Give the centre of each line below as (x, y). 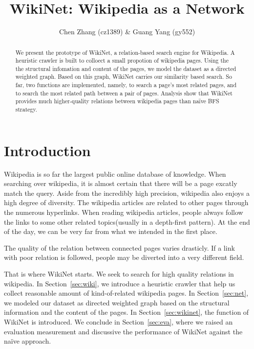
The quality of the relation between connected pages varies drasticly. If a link (119, 247)
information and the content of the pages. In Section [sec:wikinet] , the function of (127, 312)
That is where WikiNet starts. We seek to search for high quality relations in (119, 274)
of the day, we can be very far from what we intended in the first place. (111, 231)
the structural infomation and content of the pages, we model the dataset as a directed (126, 68)
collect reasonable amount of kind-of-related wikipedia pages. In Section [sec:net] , (126, 293)
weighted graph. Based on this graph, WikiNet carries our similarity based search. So (124, 77)
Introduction (47, 150)
